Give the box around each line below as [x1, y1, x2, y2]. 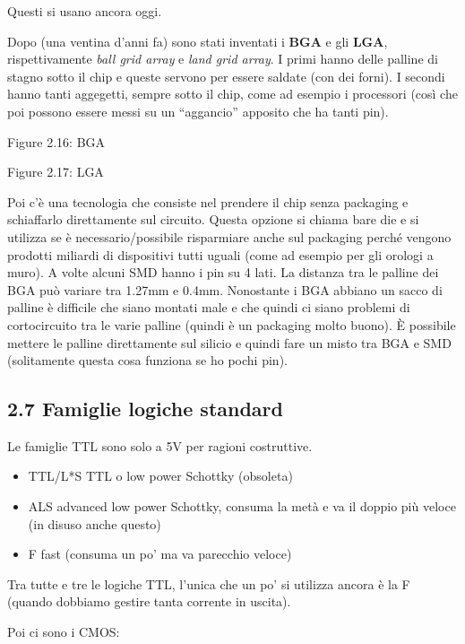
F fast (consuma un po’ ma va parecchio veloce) [28, 544, 292, 563]
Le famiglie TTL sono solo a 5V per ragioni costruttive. [7, 436, 313, 455]
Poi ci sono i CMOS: [7, 622, 120, 641]
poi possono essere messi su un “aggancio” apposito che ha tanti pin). [7, 101, 389, 120]
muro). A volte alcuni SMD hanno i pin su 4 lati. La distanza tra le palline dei [7, 263, 439, 282]
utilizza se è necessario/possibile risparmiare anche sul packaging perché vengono [7, 227, 452, 246]
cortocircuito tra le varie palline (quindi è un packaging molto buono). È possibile [7, 315, 456, 334]
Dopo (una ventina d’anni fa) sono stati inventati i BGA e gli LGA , [7, 31, 388, 50]
